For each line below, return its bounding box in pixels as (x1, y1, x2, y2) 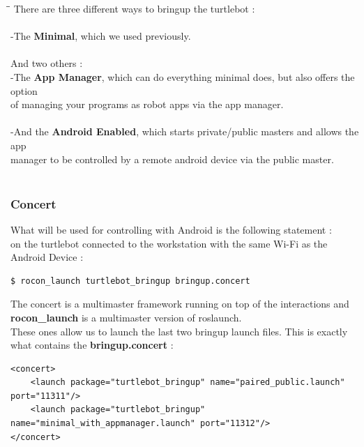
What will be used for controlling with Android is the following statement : (10, 222, 332, 236)
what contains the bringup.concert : (10, 338, 174, 352)
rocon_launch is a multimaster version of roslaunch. (10, 310, 242, 324)
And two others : (10, 56, 83, 70)
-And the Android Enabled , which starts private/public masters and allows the (10, 124, 359, 139)
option (10, 83, 38, 98)
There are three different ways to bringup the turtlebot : (13, 1, 255, 15)
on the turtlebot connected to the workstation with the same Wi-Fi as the (10, 236, 328, 250)
